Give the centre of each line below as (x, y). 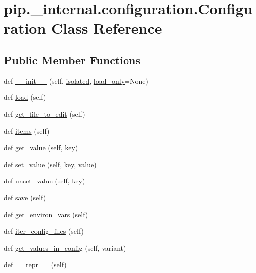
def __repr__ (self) (35, 264)
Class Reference (107, 28)
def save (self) (25, 197)
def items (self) (27, 131)
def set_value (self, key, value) (50, 164)
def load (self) (25, 97)
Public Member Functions (72, 59)
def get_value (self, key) (41, 147)
